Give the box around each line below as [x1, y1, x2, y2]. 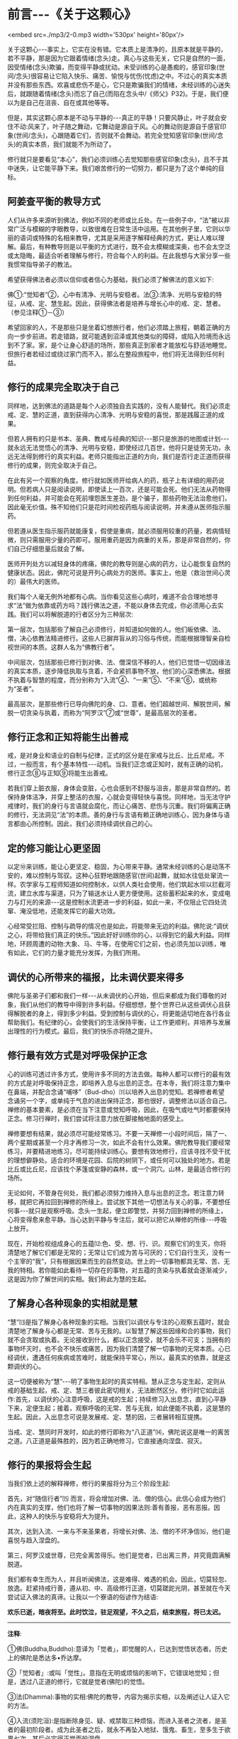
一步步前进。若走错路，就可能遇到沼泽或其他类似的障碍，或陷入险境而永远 [13, 331, 231, 341]
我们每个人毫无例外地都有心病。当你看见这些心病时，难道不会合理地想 [7, 592, 212, 600]
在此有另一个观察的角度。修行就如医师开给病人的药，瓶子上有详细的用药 [7, 476, 218, 485]
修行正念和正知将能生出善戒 [7, 731, 129, 743]
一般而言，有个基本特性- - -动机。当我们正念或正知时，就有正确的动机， [19, 760, 227, 768]
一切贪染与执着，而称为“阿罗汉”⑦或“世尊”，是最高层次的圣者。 [13, 708, 201, 717]
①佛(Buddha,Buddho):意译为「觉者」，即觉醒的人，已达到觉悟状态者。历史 [7, 1645, 228, 1653]
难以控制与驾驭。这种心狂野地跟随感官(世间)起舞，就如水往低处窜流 [25, 871, 223, 880]
